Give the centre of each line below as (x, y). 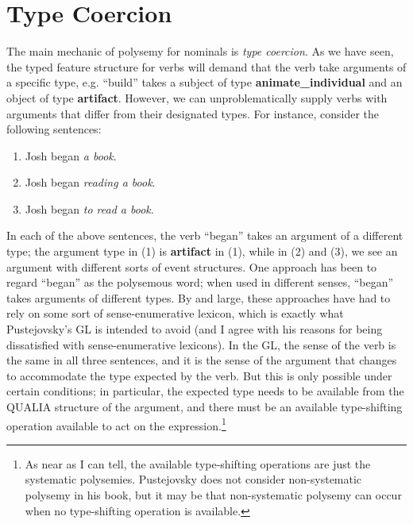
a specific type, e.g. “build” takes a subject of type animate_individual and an (205, 82)
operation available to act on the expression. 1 (116, 424)
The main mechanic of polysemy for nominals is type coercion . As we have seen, (200, 51)
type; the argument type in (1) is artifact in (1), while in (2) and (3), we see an (202, 251)
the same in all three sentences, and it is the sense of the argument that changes (202, 360)
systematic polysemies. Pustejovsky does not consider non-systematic (193, 479)
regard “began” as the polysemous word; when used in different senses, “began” (200, 282)
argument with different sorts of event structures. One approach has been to (192, 266)
